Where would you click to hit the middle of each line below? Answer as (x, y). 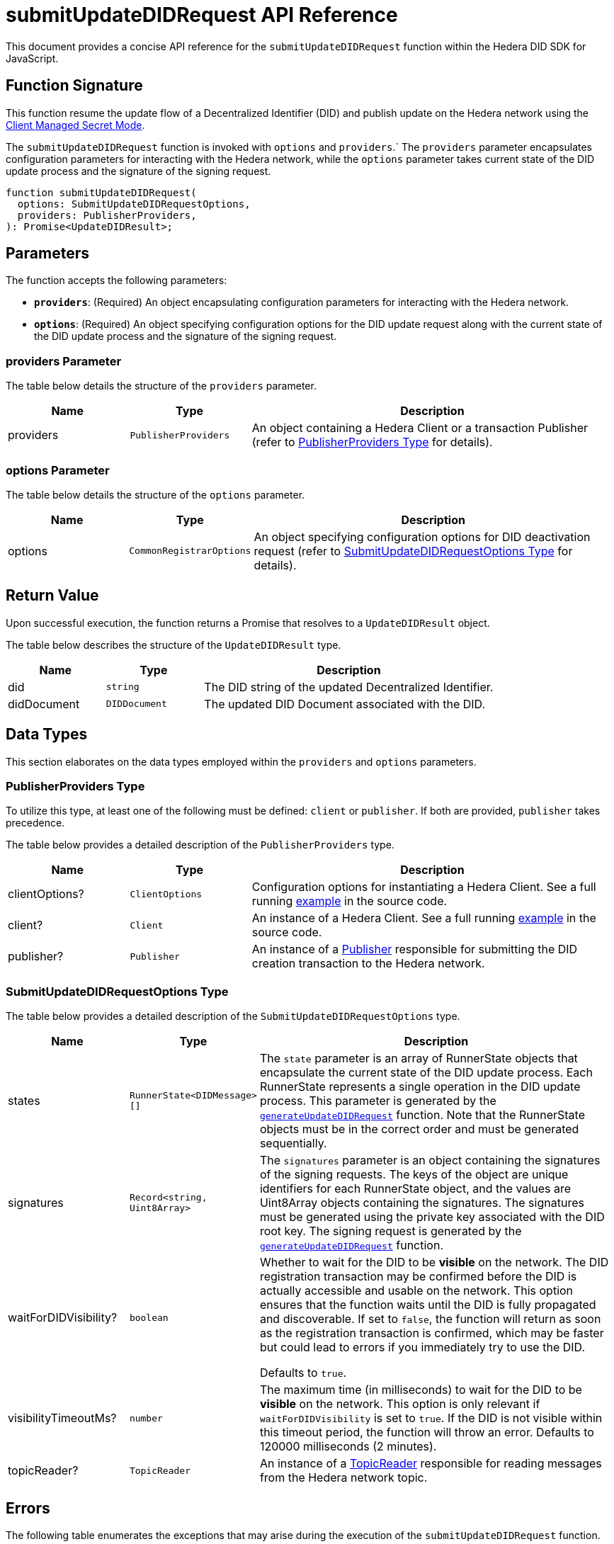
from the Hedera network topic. (343, 1478)
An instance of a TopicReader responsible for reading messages (431, 1464)
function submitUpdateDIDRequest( (101, 192)
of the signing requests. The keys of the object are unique (414, 1175)
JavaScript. (32, 58)
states (24, 1101)
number (146, 1418)
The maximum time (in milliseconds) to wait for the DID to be (421, 1390)
